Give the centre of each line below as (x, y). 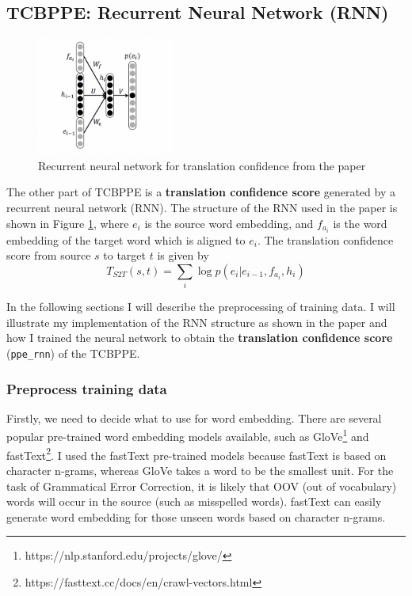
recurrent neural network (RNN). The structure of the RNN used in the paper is (202, 207)
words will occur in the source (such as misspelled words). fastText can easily (194, 501)
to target (125, 255)
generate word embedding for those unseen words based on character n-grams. (196, 516)
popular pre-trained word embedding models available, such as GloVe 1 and (188, 435)
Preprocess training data (87, 388)
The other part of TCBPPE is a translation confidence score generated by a (201, 192)
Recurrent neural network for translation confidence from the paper (202, 165)
